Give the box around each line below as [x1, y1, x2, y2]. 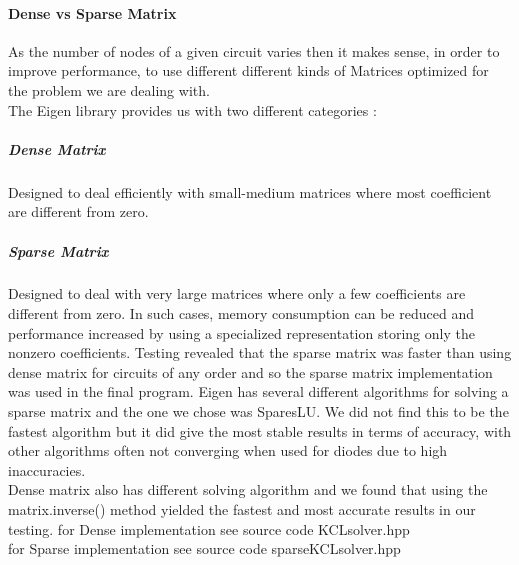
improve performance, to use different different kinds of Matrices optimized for [8, 60, 489, 81]
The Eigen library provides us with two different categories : [8, 99, 377, 120]
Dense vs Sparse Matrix [8, 2, 177, 23]
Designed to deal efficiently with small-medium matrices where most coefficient [8, 181, 492, 202]
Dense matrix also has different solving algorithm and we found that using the [8, 479, 488, 500]
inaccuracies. [8, 459, 86, 480]
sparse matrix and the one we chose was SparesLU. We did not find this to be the [8, 401, 509, 422]
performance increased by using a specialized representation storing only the [8, 322, 475, 343]
